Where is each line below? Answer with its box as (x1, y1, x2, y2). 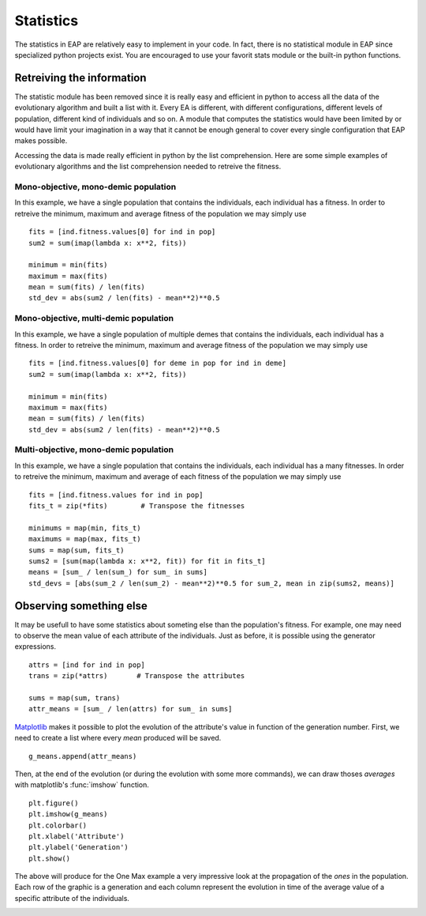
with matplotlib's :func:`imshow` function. (14, 780, 150, 790)
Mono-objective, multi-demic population (14, 313, 174, 324)
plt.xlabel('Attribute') (28, 831, 125, 841)
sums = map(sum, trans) (28, 694, 121, 703)
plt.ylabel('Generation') (28, 842, 129, 852)
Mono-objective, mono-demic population (14, 181, 177, 192)
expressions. (14, 642, 57, 651)
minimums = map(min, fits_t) (28, 523, 141, 533)
